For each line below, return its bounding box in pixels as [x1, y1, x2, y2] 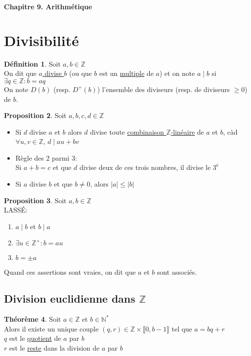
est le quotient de [9, 333, 61, 343]
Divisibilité [4, 30, 79, 50]
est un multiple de [99, 68, 154, 78]
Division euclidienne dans [4, 291, 136, 306]
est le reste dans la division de [9, 343, 100, 353]
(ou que [69, 68, 92, 78]
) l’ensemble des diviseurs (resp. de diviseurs [97, 84, 230, 94]
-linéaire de [171, 126, 204, 137]
